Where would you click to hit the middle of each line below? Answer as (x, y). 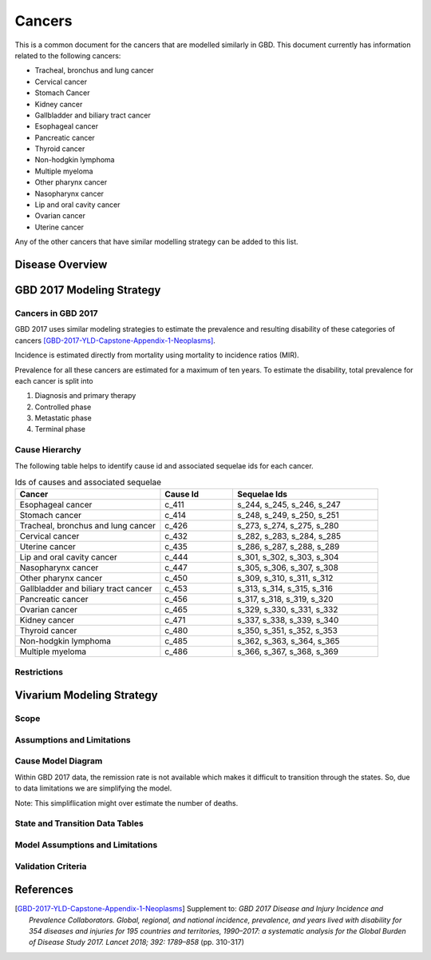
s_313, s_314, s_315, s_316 (285, 589)
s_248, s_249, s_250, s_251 (288, 516)
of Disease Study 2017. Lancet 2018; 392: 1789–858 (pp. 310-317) (137, 942)
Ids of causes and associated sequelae (88, 482)
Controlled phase (63, 407)
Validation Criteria (51, 866)
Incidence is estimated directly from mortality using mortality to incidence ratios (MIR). (157, 355)
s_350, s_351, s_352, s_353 (287, 631)
